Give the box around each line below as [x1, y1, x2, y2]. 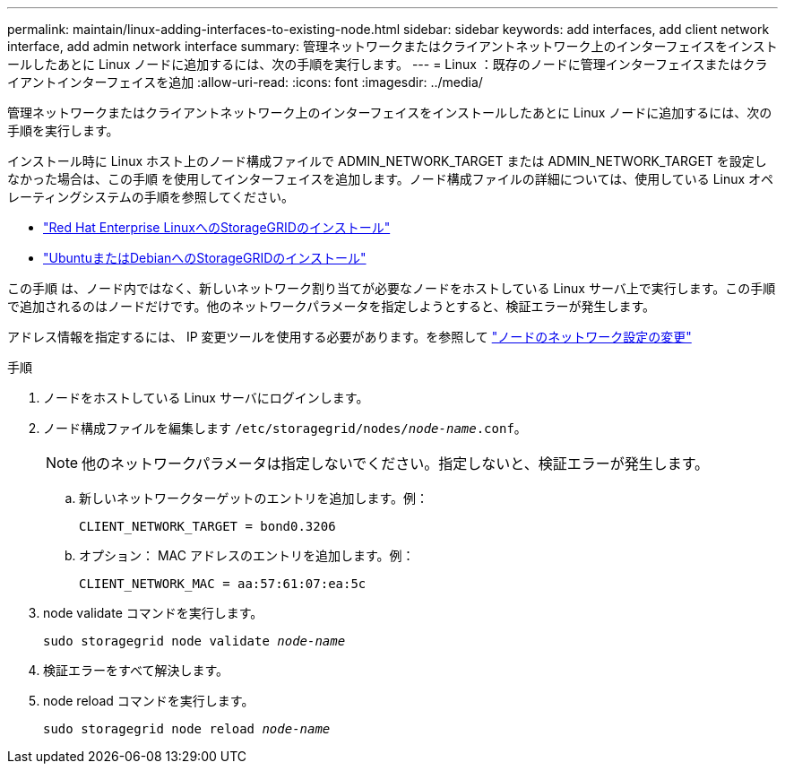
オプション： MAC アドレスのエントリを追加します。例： [79, 548, 415, 563]
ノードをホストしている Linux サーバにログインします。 [43, 390, 369, 405]
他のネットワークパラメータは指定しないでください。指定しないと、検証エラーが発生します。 [82, 455, 710, 472]
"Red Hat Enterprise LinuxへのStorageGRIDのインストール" [43, 220, 391, 235]
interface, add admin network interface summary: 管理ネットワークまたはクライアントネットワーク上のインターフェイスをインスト [7, 39, 778, 54]
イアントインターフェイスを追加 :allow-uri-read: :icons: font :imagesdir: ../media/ [7, 74, 483, 90]
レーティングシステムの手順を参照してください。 [7, 189, 294, 204]
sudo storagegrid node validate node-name [43, 634, 346, 648]
